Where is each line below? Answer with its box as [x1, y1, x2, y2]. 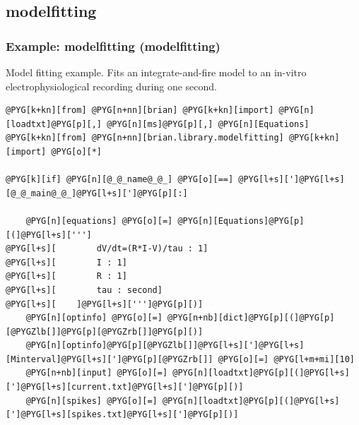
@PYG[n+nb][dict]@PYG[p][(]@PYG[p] [167, 313, 335, 323]
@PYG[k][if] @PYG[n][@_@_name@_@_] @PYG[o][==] [6, 174, 234, 185]
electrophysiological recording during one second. [6, 78, 217, 93]
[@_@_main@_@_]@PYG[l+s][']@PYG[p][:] [6, 188, 188, 198]
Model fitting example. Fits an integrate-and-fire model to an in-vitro [6, 65, 307, 79]
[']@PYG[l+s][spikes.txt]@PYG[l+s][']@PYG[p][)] [6, 409, 239, 420]
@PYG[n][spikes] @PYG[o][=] [25, 395, 158, 406]
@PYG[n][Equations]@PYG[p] [177, 215, 305, 226]
